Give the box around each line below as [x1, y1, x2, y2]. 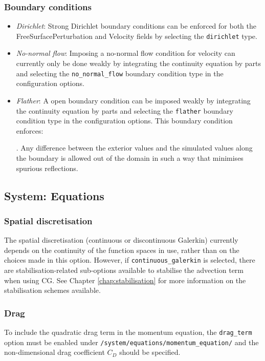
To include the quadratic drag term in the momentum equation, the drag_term [4, 326, 252, 337]
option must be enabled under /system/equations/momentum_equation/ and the [4, 336, 259, 347]
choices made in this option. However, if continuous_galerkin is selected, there [4, 254, 255, 265]
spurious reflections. [16, 162, 78, 173]
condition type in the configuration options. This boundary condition [16, 115, 233, 126]
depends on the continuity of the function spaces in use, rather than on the [4, 244, 239, 255]
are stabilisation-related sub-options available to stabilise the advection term [4, 264, 244, 275]
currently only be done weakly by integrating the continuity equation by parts [16, 58, 261, 69]
